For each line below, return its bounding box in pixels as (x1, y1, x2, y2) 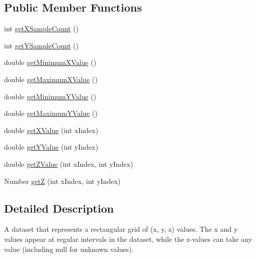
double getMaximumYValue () (4, 108, 98, 118)
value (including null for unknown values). (4, 243, 134, 254)
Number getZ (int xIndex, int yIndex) (4, 175, 121, 186)
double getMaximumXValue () (4, 74, 98, 84)
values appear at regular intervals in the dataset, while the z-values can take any (4, 233, 252, 244)
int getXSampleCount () (4, 23, 79, 34)
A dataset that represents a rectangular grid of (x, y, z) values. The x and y (4, 224, 238, 234)
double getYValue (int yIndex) (4, 142, 99, 152)
